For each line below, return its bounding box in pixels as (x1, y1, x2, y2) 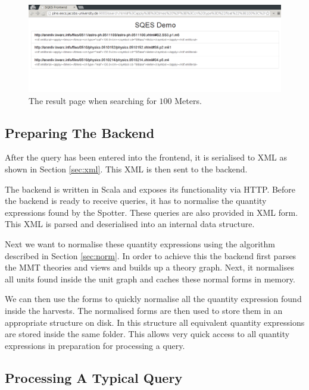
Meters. (174, 94, 202, 106)
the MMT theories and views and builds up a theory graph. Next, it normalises (5, 261, 294, 273)
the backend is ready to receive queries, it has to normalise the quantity (5, 194, 267, 207)
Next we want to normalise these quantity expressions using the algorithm (5, 237, 275, 250)
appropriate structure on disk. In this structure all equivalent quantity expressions (5, 316, 305, 328)
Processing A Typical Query (5, 368, 183, 386)
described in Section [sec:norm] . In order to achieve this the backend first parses (5, 249, 296, 262)
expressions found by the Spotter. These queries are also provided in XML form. (5, 206, 298, 218)
